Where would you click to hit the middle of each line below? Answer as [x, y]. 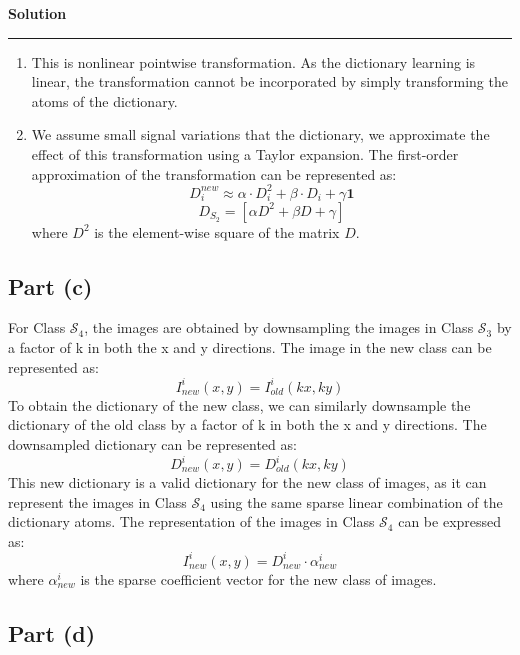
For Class [37, 327]
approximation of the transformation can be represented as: [214, 173]
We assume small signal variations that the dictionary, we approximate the [260, 134]
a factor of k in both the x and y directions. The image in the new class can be [250, 347]
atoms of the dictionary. [104, 100]
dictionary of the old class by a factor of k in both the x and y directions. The [247, 424]
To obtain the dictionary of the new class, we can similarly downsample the [239, 404]
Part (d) [52, 632]
